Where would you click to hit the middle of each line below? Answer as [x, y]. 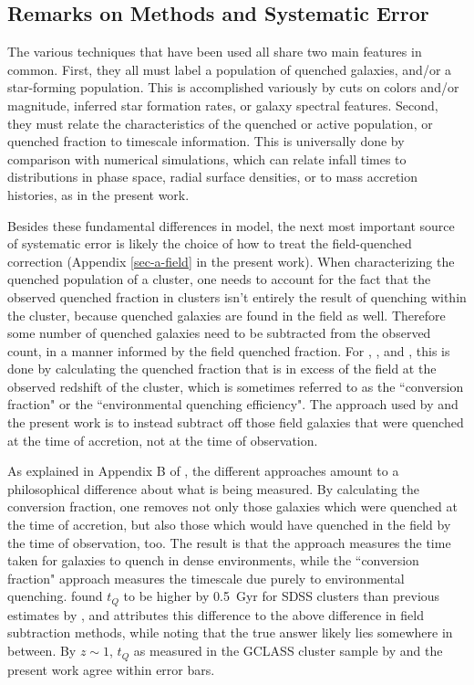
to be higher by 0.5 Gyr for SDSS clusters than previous [282, 596]
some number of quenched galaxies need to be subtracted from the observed [219, 333]
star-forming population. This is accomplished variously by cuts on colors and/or [233, 87]
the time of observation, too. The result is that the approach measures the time [229, 542]
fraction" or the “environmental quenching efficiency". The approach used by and [233, 404]
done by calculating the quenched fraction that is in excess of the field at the [222, 369]
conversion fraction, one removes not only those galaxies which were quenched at [232, 506]
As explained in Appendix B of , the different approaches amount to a [203, 471]
